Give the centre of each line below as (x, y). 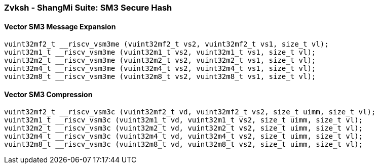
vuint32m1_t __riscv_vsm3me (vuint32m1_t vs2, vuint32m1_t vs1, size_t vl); (160, 52)
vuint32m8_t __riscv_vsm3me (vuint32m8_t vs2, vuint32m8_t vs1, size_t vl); (160, 77)
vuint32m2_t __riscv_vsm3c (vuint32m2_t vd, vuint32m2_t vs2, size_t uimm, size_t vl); (184, 128)
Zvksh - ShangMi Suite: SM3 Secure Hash (88, 8)
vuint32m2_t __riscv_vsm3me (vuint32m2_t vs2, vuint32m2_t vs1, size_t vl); (160, 60)
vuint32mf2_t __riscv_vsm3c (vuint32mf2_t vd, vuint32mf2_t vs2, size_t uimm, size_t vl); (190, 112)
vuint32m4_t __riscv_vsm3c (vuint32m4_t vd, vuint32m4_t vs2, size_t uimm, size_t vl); (184, 136)
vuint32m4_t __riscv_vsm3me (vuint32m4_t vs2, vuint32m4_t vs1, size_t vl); (160, 69)
